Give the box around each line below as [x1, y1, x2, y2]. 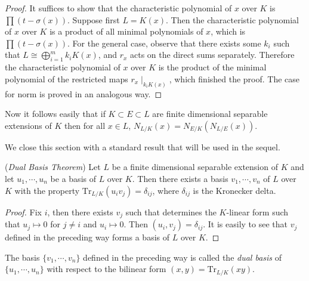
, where [152, 184, 179, 196]
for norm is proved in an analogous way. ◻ [5, 87, 162, 100]
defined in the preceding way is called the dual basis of [83, 251, 282, 263]
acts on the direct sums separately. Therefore [130, 48, 295, 61]
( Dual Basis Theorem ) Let [5, 160, 101, 173]
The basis [5, 251, 40, 263]
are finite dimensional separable [152, 107, 268, 120]
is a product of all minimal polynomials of [50, 25, 203, 38]
